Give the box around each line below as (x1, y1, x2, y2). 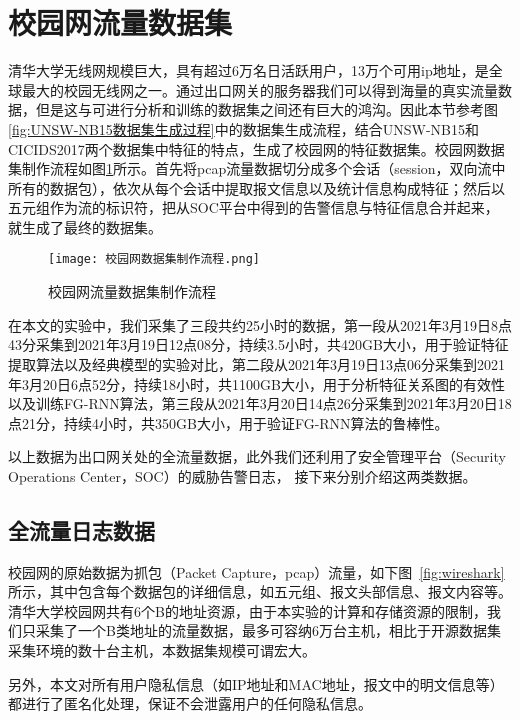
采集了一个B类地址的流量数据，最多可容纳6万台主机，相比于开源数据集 (35, 620, 501, 641)
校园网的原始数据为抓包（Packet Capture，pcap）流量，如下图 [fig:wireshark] (8, 561, 505, 582)
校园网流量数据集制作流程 (48, 281, 216, 302)
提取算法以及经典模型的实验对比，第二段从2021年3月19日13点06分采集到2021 (8, 353, 505, 374)
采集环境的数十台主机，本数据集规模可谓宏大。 (8, 640, 316, 661)
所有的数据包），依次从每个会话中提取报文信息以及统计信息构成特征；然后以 (8, 177, 505, 198)
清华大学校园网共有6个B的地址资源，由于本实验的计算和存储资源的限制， (8, 600, 487, 621)
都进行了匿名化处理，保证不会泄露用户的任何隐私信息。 (8, 693, 372, 714)
